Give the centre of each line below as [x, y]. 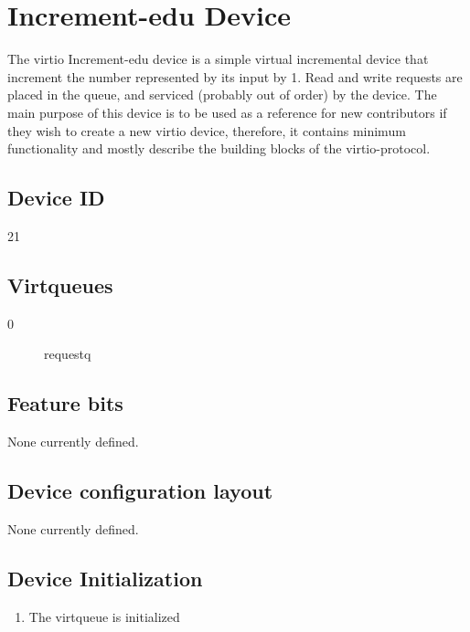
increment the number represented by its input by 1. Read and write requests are [235, 76]
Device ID [56, 198]
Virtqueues [60, 284]
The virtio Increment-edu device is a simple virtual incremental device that [218, 59]
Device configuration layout [140, 491]
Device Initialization [105, 578]
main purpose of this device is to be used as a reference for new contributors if [227, 112]
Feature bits [65, 403]
